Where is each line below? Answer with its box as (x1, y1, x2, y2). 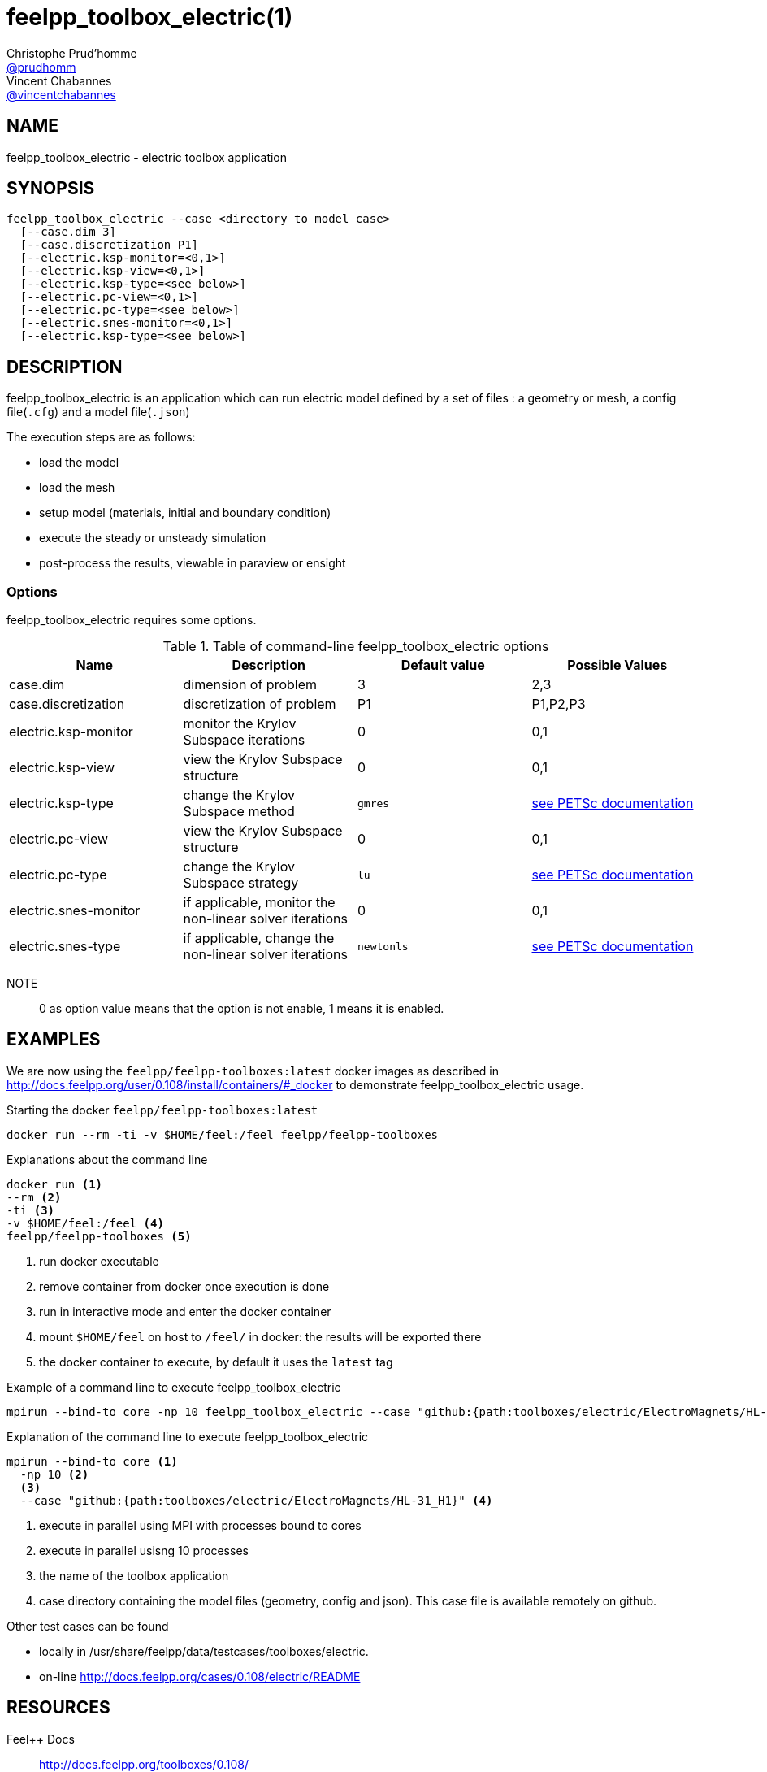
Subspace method (183, 803, 295, 820)
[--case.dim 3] (19, 225, 116, 239)
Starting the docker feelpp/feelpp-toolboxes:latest (6, 1102, 318, 1117)
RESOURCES (6, 1697, 110, 1718)
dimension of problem (183, 676, 318, 693)
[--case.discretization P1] (19, 238, 199, 252)
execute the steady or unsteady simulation (39, 531, 266, 545)
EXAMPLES (6, 1029, 101, 1050)
